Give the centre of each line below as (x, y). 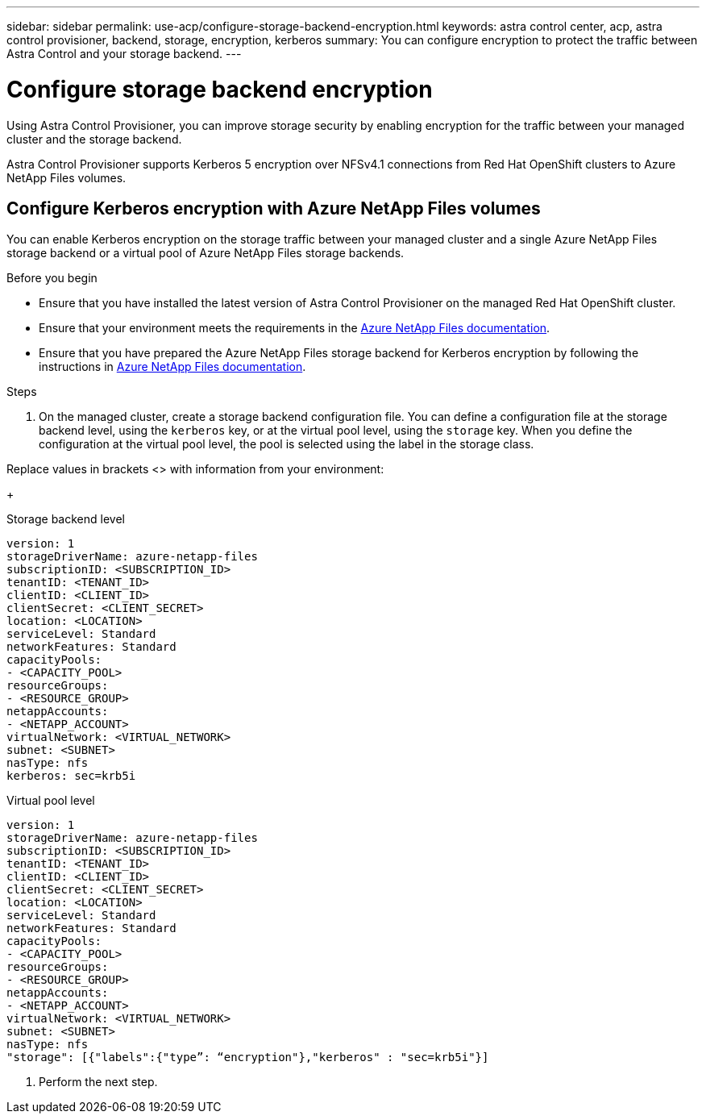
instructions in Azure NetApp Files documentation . (172, 367)
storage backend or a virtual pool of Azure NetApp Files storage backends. (206, 253)
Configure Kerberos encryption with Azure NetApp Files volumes (274, 208)
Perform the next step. (98, 1082)
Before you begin (52, 278)
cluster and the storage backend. (94, 139)
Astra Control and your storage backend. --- (124, 54)
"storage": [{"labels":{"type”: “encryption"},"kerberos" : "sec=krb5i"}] (248, 1058)
